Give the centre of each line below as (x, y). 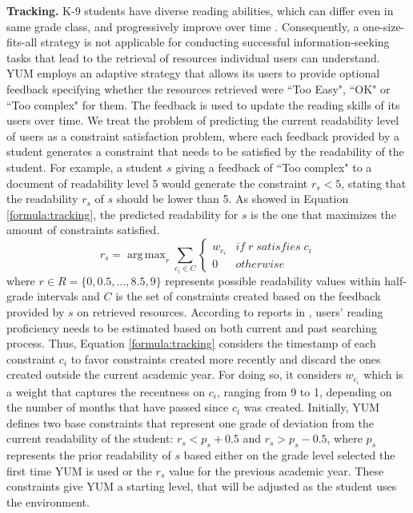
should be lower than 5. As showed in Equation (233, 199)
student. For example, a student (85, 167)
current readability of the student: (90, 438)
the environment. (48, 501)
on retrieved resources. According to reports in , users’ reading (230, 312)
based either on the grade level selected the (289, 455)
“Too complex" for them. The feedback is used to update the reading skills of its (203, 104)
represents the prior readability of (89, 455)
